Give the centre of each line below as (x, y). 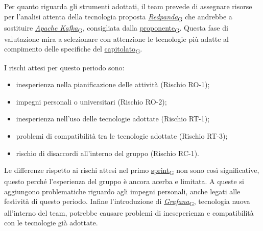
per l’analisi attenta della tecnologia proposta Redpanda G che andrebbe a (118, 17)
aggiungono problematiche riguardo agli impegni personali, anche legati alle (122, 191)
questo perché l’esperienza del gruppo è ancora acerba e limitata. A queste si (124, 181)
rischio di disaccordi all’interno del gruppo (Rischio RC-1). (107, 153)
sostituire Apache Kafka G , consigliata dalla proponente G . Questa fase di (116, 28)
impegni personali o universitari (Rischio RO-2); (91, 101)
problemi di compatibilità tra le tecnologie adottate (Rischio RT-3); (122, 135)
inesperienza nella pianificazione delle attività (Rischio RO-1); (113, 84)
